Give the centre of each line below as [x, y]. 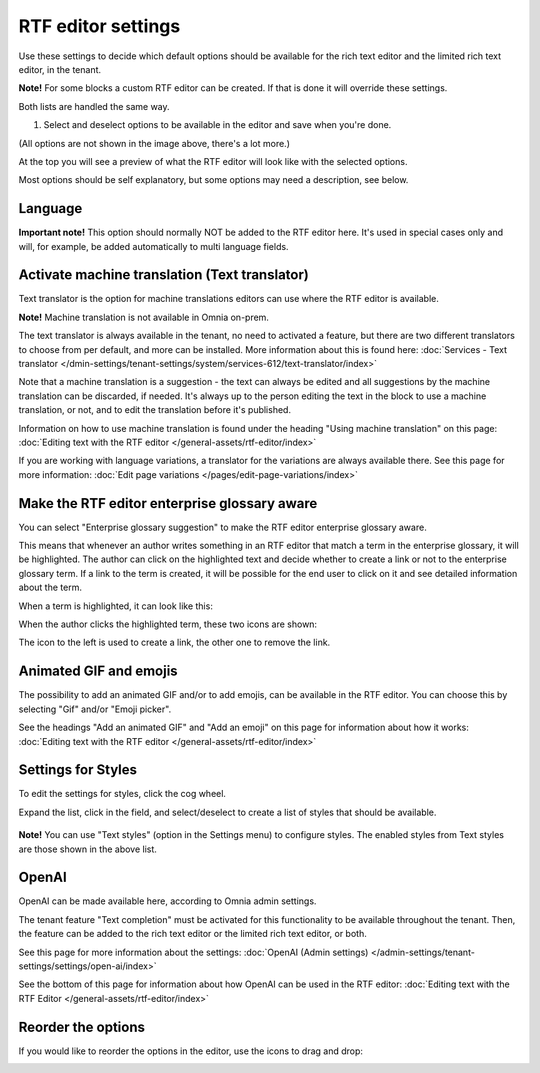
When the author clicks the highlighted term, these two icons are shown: [168, 624]
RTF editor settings [99, 26]
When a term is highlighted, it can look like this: [116, 606]
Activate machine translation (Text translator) [163, 275]
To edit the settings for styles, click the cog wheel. [122, 794]
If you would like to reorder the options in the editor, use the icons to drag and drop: [191, 1051]
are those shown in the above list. [87, 849]
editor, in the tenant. [60, 69]
